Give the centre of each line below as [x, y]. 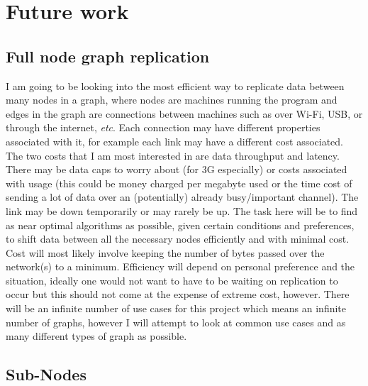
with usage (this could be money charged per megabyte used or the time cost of [179, 183]
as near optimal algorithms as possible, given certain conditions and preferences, [180, 225]
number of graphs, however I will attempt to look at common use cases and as [176, 322]
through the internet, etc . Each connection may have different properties [163, 127]
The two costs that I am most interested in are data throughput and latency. [173, 155]
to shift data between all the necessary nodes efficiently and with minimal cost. [178, 239]
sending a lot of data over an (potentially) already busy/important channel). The [182, 197]
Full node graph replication [108, 56]
